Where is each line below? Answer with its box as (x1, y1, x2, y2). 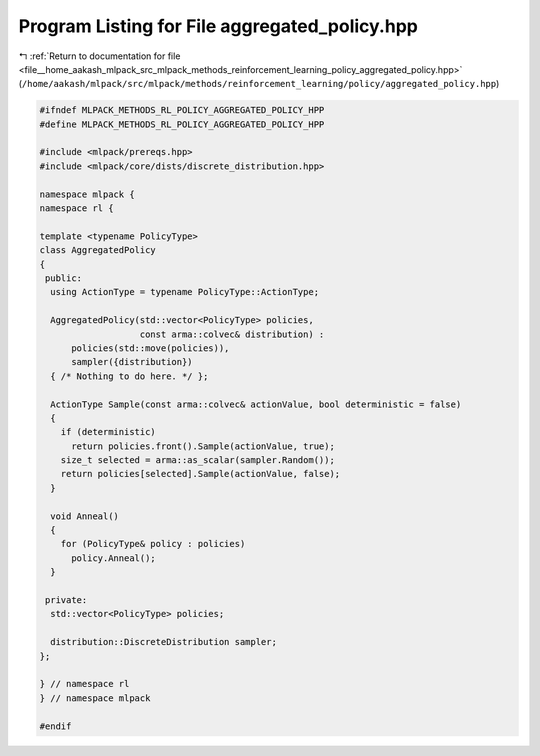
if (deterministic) (60, 426, 157, 438)
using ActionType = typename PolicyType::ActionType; (50, 286, 320, 298)
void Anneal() (50, 510, 120, 522)
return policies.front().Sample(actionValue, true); (71, 440, 335, 452)
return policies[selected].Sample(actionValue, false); (60, 468, 341, 480)
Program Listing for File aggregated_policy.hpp (18, 15, 419, 37)
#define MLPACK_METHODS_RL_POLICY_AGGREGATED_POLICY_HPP (39, 118, 325, 130)
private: (45, 594, 88, 605)
